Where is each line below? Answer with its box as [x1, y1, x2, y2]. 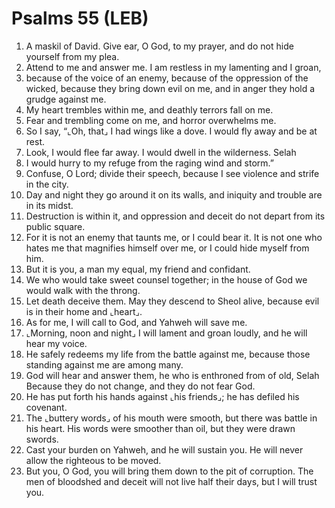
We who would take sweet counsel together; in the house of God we [25, 273, 308, 286]
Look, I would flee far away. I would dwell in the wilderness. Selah [25, 146, 297, 158]
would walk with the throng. [25, 284, 141, 296]
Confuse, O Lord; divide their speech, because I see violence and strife [25, 167, 320, 179]
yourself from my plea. [25, 50, 120, 62]
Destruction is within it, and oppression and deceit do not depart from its [25, 210, 326, 222]
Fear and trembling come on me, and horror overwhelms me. [25, 114, 277, 126]
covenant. [25, 401, 68, 413]
